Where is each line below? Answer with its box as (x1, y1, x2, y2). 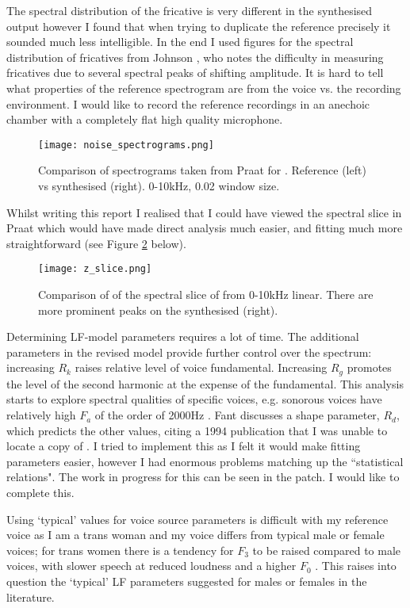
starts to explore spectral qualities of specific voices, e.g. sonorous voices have (6, 391, 382, 407)
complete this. (6, 484, 75, 501)
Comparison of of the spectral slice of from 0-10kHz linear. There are (38, 286, 374, 303)
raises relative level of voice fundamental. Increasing (75, 359, 328, 376)
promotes (347, 359, 392, 376)
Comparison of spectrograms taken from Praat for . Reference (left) (38, 162, 366, 178)
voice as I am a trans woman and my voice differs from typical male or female (6, 526, 385, 543)
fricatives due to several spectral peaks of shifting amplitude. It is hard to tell (6, 64, 384, 81)
